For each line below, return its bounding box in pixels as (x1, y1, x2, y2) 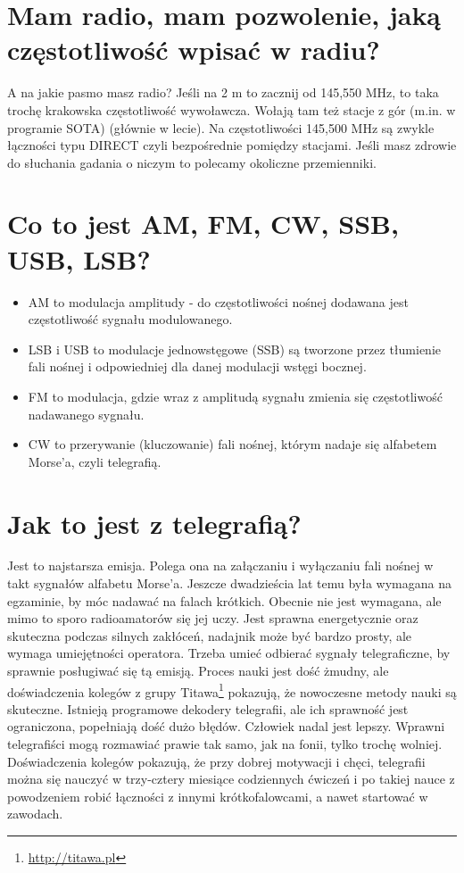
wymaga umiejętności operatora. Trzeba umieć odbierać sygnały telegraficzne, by (7, 644, 451, 662)
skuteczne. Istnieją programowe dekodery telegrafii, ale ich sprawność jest (7, 699, 409, 718)
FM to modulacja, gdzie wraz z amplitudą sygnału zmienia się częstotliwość (28, 387, 443, 405)
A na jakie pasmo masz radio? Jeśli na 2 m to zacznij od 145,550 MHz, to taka (7, 83, 439, 102)
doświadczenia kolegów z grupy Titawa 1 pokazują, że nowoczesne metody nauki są (7, 679, 457, 701)
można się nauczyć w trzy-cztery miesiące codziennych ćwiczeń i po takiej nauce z (7, 769, 455, 788)
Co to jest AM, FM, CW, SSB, (7, 205, 399, 242)
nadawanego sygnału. (28, 404, 145, 423)
